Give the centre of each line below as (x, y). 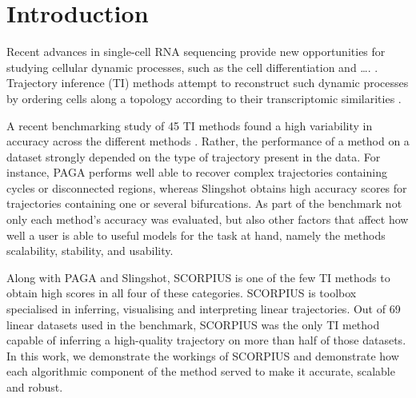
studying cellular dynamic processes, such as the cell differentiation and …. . (192, 67)
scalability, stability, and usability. (90, 251)
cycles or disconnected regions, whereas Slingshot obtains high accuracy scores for (207, 187)
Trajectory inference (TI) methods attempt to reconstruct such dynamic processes (208, 83)
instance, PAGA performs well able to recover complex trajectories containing (197, 172)
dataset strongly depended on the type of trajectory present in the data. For (194, 156)
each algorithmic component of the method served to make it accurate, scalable (201, 371)
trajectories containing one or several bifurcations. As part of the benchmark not (204, 203)
